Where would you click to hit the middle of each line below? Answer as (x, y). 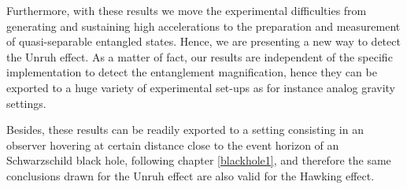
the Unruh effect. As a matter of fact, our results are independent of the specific (200, 56)
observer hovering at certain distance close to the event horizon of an (173, 145)
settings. (26, 103)
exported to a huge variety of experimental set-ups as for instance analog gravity (201, 87)
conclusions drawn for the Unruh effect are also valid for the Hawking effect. (191, 175)
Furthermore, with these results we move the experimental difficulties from (187, 10)
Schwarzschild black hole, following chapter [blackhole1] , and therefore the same (199, 160)
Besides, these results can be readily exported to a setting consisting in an (185, 130)
